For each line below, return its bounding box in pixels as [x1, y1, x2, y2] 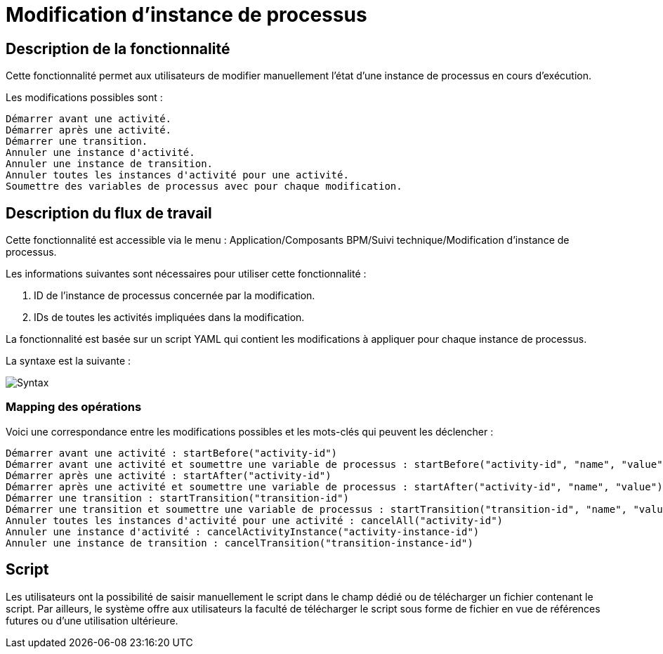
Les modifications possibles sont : [6, 91, 163, 104]
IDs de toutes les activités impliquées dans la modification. [34, 311, 305, 324]
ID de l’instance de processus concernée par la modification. [34, 289, 315, 302]
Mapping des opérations [6, 400, 142, 414]
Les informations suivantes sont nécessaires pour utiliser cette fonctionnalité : [6, 268, 367, 280]
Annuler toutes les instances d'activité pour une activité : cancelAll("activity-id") [6, 514, 504, 526]
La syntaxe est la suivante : [6, 355, 131, 367]
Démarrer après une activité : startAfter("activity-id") [6, 469, 331, 481]
